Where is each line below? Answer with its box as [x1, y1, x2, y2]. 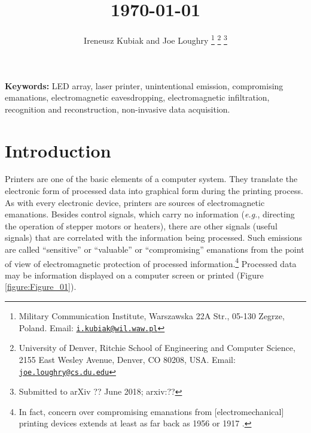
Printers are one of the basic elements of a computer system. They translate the [5, 172, 298, 185]
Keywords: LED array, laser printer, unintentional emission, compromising [5, 79, 283, 92]
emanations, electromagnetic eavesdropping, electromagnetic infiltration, [5, 91, 270, 104]
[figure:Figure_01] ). [5, 280, 77, 293]
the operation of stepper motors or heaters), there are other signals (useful [5, 219, 278, 232]
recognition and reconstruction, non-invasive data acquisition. [5, 102, 230, 115]
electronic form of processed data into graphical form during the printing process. [5, 184, 303, 197]
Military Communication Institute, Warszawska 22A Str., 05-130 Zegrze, [19, 310, 285, 322]
